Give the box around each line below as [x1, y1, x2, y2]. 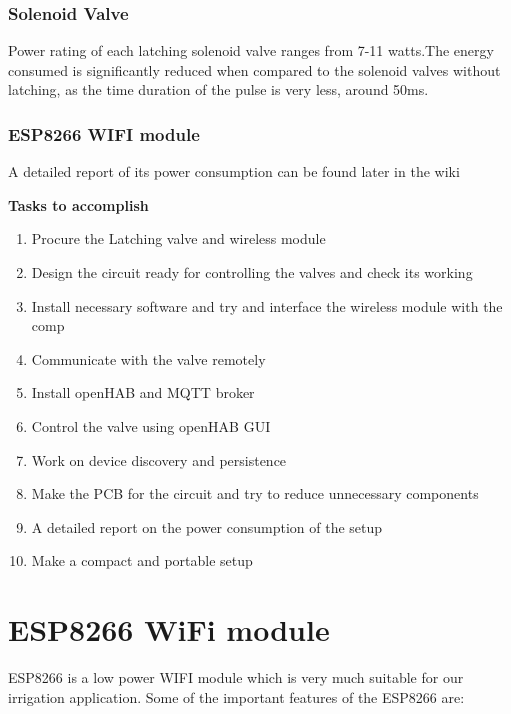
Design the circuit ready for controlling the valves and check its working [31, 262, 473, 282]
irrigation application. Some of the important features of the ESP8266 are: [8, 686, 465, 707]
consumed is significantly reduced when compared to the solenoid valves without [8, 59, 501, 80]
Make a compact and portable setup [31, 550, 253, 571]
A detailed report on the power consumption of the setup [31, 516, 383, 537]
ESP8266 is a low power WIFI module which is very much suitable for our [8, 667, 464, 688]
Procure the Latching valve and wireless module [31, 228, 326, 249]
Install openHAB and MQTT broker [31, 382, 255, 403]
